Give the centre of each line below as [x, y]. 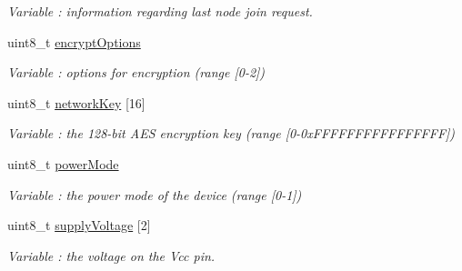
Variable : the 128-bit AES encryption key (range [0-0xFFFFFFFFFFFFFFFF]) [231, 133]
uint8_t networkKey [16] [76, 102]
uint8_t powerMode [63, 163]
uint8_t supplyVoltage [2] [79, 225]
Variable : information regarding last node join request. [160, 11]
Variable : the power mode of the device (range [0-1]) [155, 194]
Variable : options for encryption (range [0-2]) [136, 72]
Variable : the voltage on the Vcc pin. [111, 255]
